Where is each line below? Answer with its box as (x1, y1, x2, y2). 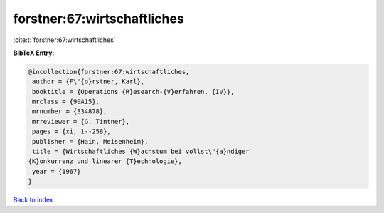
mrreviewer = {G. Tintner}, (32, 118, 130, 125)
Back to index (13, 196, 53, 204)
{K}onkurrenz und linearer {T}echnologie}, (28, 157, 183, 165)
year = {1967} (32, 167, 81, 175)
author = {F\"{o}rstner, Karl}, (32, 78, 145, 85)
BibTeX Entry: (13, 48, 55, 57)
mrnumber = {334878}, (32, 108, 107, 115)
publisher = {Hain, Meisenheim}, (32, 137, 149, 145)
